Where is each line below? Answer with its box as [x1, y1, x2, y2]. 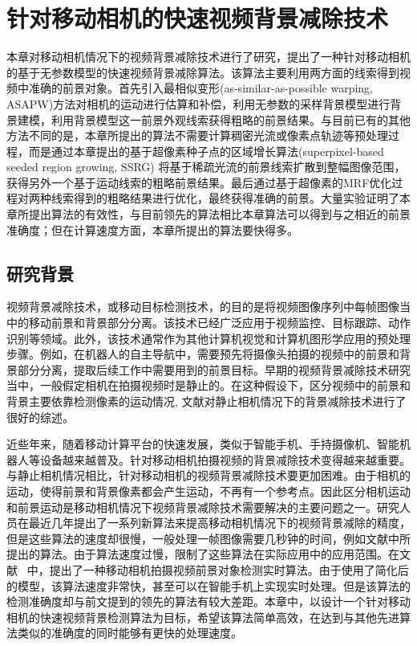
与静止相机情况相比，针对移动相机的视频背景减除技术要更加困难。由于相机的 [6, 467, 411, 484]
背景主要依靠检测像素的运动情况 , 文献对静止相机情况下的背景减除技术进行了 [6, 393, 407, 410]
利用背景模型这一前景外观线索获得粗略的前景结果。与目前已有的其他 [51, 111, 411, 128]
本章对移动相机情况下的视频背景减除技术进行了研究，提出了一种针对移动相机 [6, 48, 411, 65]
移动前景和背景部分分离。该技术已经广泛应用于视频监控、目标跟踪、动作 [28, 314, 411, 331]
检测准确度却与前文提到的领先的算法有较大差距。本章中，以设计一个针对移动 [6, 593, 411, 610]
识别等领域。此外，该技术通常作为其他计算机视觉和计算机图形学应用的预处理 [6, 329, 411, 346]
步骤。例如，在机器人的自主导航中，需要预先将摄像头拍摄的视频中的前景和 [6, 345, 399, 362]
